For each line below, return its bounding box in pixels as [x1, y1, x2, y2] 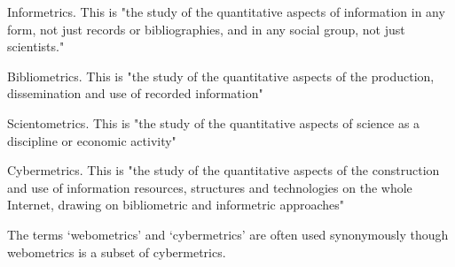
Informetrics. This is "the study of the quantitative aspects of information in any [7, 3, 445, 20]
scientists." [7, 37, 65, 56]
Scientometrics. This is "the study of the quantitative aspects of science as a [7, 113, 420, 132]
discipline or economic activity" [7, 131, 177, 149]
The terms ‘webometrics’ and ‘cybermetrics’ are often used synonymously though [7, 225, 449, 243]
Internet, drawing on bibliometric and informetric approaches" [7, 195, 345, 214]
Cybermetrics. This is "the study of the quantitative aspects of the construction [7, 161, 440, 179]
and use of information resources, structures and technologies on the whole [7, 178, 412, 196]
